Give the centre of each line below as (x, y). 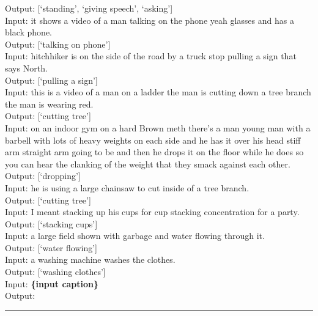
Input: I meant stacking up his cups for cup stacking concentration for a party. (152, 212)
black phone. (29, 32)
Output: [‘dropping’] (43, 176)
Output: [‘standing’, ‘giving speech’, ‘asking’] (89, 8)
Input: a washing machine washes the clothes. (90, 259)
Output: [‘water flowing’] (51, 247)
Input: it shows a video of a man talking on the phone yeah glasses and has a (150, 20)
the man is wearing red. (49, 104)
